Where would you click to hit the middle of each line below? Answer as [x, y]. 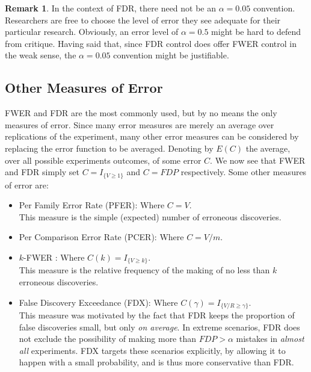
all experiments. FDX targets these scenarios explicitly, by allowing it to [152, 350]
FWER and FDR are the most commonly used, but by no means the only [141, 113]
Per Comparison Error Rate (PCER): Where [101, 237]
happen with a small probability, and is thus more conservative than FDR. [156, 362]
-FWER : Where [54, 257]
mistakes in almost [270, 339]
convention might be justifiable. [171, 55]
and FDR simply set [42, 172]
